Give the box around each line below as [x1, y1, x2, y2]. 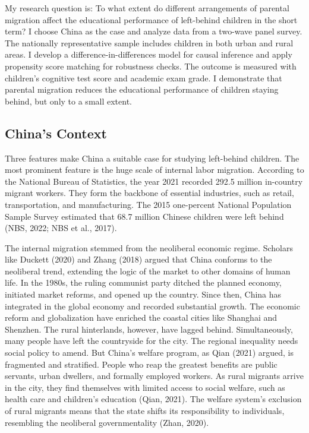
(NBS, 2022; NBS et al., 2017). [5, 222, 117, 234]
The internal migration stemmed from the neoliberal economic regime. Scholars [5, 241, 293, 254]
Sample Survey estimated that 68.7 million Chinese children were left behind [5, 210, 284, 222]
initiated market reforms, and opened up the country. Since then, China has [5, 288, 282, 301]
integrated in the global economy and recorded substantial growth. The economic [5, 299, 300, 312]
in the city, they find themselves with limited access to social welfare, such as [5, 381, 285, 393]
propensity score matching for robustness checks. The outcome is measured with [5, 59, 297, 72]
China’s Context [5, 124, 107, 142]
